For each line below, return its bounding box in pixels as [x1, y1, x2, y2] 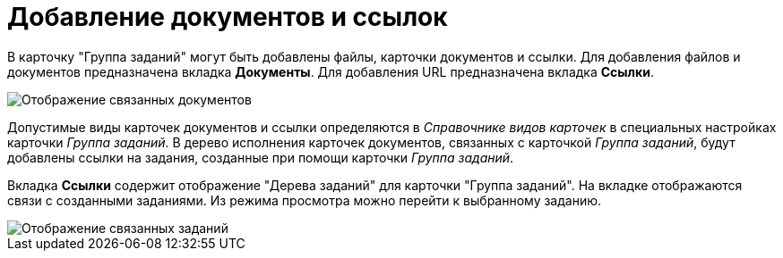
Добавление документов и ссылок [7, 2, 448, 32]
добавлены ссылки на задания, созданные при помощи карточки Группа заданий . [7, 149, 514, 165]
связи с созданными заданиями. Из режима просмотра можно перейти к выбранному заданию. [7, 192, 602, 208]
